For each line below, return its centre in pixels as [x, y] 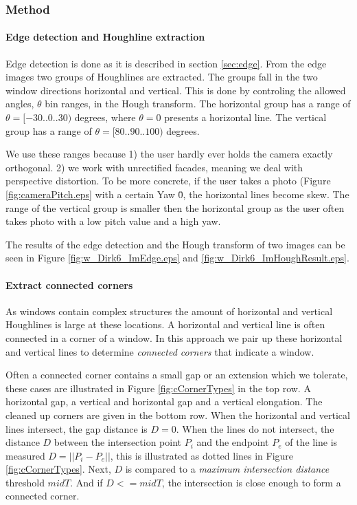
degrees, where [105, 117]
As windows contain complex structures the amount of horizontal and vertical [169, 311]
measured [25, 455]
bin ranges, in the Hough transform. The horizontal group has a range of [198, 104]
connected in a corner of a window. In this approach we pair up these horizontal [174, 337]
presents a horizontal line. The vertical [245, 117]
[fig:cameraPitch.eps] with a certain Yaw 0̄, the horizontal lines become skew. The [177, 194]
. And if [87, 482]
